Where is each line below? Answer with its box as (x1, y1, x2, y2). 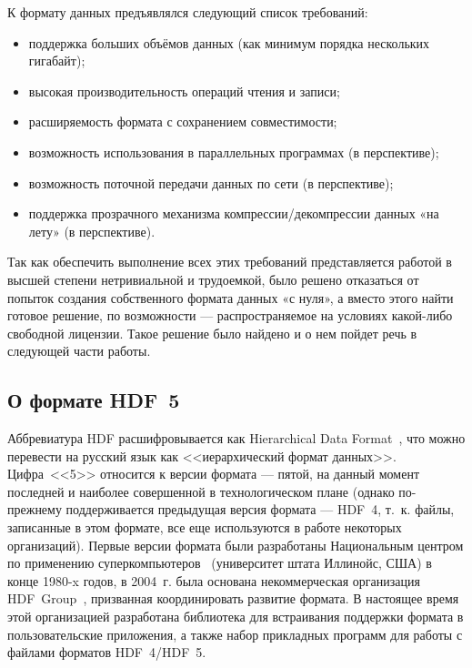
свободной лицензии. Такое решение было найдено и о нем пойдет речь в (7, 323, 417, 342)
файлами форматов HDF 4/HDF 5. (7, 643, 206, 662)
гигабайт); (28, 51, 85, 70)
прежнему (7, 500, 62, 519)
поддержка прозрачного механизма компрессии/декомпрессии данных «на (28, 204, 439, 223)
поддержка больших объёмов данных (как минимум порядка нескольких (28, 33, 430, 52)
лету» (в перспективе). (28, 221, 156, 240)
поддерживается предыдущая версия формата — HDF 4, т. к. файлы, (65, 500, 455, 519)
